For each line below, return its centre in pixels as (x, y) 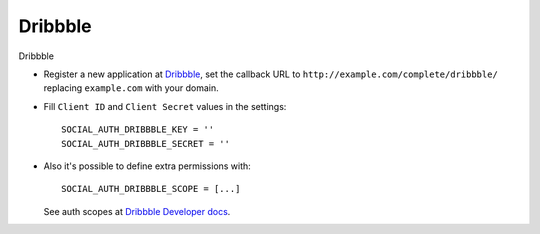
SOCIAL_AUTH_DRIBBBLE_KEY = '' (138, 129)
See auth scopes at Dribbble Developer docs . (137, 211)
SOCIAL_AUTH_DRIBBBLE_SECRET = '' (145, 143)
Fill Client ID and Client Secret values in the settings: (165, 106)
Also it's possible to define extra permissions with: (147, 166)
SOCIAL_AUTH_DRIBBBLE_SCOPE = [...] (151, 189)
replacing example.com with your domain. (131, 88)
